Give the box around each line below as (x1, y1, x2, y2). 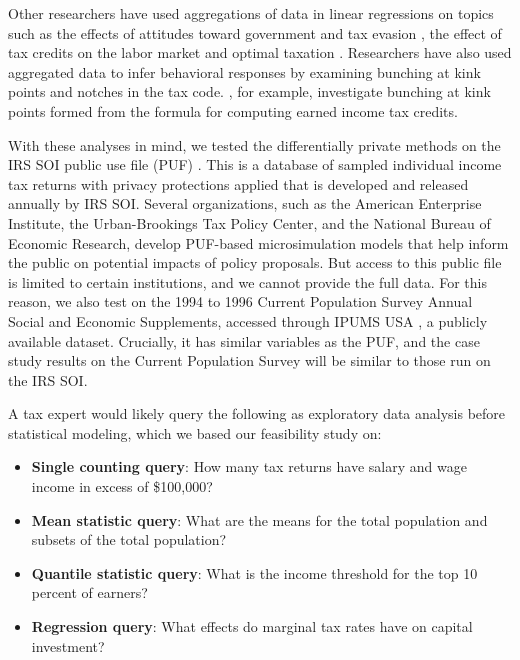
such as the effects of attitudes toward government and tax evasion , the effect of (8, 22, 502, 43)
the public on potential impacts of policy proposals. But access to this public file (8, 252, 502, 273)
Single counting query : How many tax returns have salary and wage (31, 456, 467, 477)
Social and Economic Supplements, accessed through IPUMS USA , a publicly (8, 310, 488, 331)
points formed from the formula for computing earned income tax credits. (8, 100, 458, 121)
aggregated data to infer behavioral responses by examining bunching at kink (8, 61, 481, 82)
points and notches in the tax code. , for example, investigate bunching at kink (8, 81, 491, 102)
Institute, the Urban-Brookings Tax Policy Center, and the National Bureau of (8, 212, 491, 233)
